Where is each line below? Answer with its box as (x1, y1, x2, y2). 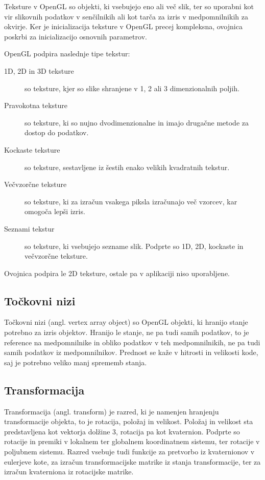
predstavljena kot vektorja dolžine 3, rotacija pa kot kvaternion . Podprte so (4, 426, 240, 436)
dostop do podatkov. (25, 127, 89, 138)
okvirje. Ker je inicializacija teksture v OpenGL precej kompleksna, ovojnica (4, 21, 243, 32)
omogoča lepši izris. (25, 206, 85, 217)
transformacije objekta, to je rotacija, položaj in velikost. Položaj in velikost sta (4, 416, 253, 427)
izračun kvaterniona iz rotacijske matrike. (4, 466, 134, 477)
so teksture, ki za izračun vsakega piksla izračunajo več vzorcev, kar (25, 196, 237, 206)
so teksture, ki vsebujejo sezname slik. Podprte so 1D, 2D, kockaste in (25, 240, 244, 251)
